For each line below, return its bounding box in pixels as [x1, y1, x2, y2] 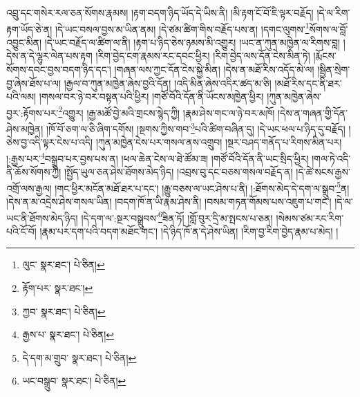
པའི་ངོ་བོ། [6, 223, 37, 238]
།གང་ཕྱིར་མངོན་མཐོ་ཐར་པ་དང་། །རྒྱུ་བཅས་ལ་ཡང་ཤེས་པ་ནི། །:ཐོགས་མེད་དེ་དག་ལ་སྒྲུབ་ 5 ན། [55, 178, 350, 195]
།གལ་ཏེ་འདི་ [312, 151, 351, 165]
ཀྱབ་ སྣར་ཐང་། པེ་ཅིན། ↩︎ [22, 304, 106, 318]
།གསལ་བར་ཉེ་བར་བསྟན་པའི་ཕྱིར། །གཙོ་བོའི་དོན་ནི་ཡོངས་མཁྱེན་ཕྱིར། [39, 89, 264, 104]
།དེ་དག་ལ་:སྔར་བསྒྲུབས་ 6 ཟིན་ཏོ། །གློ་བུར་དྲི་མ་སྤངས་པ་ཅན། [81, 208, 273, 225]
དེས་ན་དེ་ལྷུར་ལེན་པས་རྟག [6, 48, 93, 63]
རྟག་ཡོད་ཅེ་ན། [6, 21, 53, 36]
